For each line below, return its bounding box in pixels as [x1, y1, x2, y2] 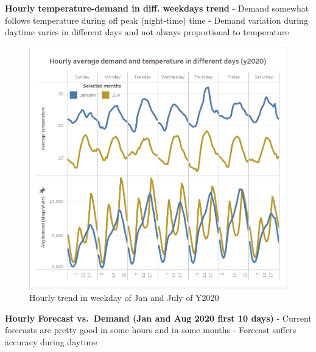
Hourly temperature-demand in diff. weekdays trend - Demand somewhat [5, 2, 309, 14]
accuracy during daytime [5, 335, 97, 348]
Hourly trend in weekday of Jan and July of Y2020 [29, 291, 219, 303]
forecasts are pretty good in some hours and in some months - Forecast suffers [5, 323, 297, 336]
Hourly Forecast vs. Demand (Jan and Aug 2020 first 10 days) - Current [5, 311, 312, 324]
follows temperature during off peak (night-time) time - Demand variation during [5, 13, 308, 26]
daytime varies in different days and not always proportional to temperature [5, 26, 289, 38]
